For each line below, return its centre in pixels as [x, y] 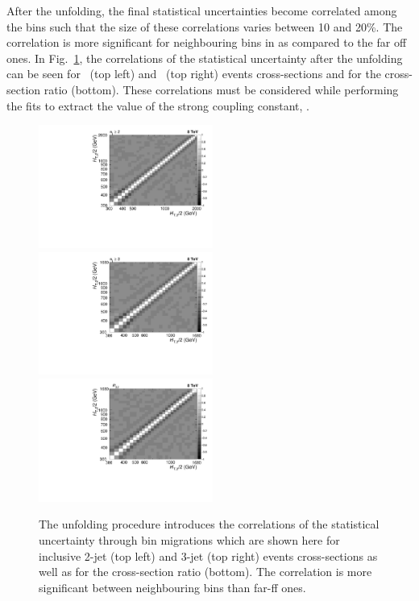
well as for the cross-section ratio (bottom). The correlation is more [205, 572]
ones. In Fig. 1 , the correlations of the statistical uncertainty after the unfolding [205, 58]
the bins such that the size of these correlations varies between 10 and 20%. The [205, 26]
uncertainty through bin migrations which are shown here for [189, 539]
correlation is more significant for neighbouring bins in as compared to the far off [207, 42]
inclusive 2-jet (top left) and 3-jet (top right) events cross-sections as [208, 555]
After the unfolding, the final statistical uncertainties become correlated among [202, 10]
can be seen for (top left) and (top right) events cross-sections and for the [194, 74]
